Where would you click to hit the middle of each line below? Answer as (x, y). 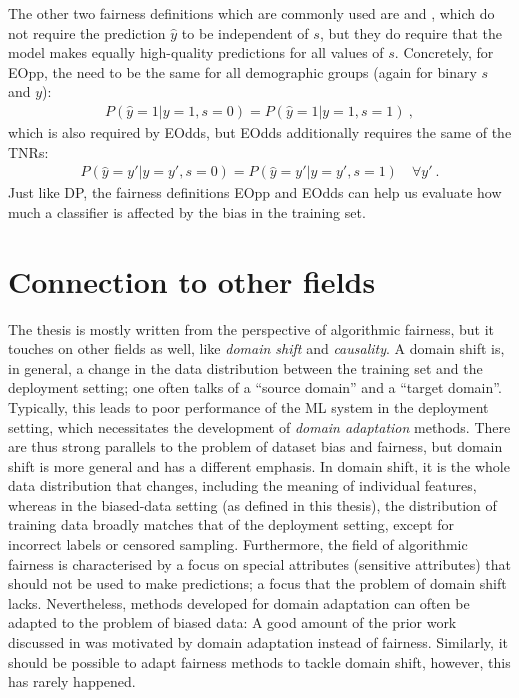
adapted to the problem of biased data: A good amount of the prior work (232, 622)
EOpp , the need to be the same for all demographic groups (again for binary (242, 71)
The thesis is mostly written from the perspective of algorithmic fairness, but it (251, 328)
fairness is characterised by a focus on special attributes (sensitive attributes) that (260, 563)
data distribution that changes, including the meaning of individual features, (242, 485)
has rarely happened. (72, 681)
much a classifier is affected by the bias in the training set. (187, 211)
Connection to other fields (192, 280)
